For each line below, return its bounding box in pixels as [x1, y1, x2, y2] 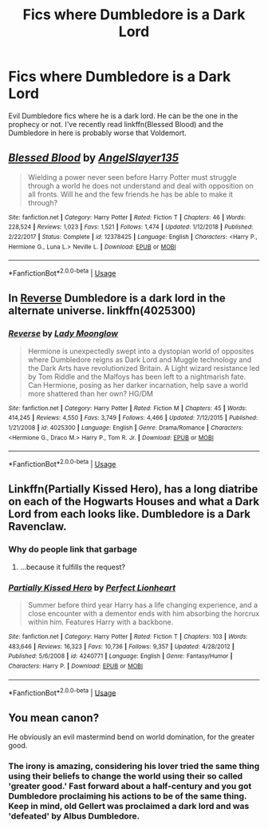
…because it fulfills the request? [19, 562, 126, 572]
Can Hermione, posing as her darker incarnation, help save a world [27, 380, 249, 389]
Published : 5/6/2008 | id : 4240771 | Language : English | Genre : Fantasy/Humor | [8, 652, 233, 660]
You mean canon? [8, 711, 100, 724]
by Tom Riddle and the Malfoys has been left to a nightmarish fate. [27, 372, 246, 381]
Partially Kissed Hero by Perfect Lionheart [8, 582, 176, 593]
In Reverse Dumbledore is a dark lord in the [8, 292, 226, 305]
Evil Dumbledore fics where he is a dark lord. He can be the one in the [8, 110, 238, 121]
